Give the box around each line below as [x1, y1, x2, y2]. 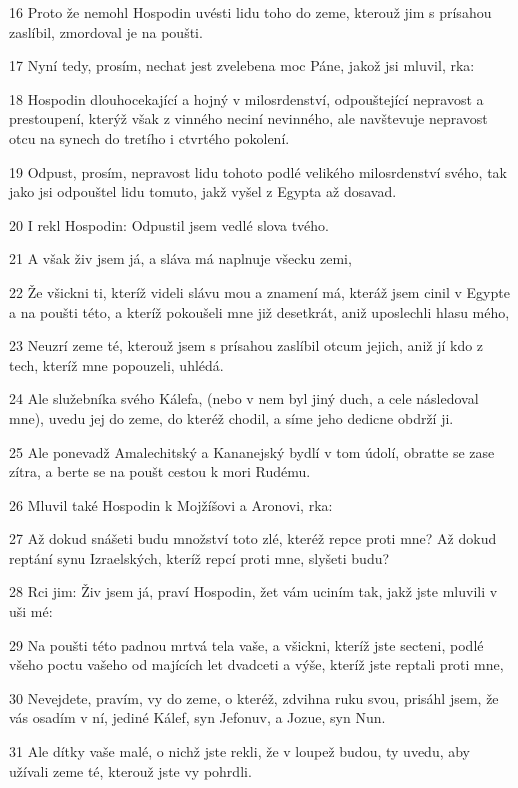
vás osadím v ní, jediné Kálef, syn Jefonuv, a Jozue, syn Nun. [9, 707, 386, 728]
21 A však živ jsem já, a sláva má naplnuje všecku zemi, [9, 248, 352, 269]
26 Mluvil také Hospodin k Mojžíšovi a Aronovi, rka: [9, 494, 333, 515]
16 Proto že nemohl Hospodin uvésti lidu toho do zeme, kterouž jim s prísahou [9, 2, 492, 22]
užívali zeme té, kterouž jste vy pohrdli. [9, 760, 252, 781]
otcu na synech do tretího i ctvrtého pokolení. [9, 127, 290, 148]
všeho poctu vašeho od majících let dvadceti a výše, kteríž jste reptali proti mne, [9, 654, 504, 675]
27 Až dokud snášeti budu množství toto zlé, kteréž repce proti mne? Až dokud [9, 528, 497, 549]
